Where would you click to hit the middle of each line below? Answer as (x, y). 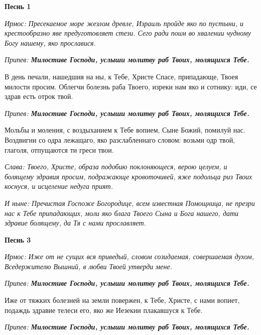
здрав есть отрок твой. (39, 96)
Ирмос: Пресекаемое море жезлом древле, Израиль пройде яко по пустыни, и (124, 23)
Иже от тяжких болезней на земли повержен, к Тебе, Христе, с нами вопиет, (122, 300)
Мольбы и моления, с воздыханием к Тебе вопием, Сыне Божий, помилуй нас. (125, 130)
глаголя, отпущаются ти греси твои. (59, 149)
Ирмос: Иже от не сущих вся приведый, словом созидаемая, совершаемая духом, (129, 256)
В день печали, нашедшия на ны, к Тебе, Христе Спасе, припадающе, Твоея (121, 76)
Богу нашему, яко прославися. (50, 42)
